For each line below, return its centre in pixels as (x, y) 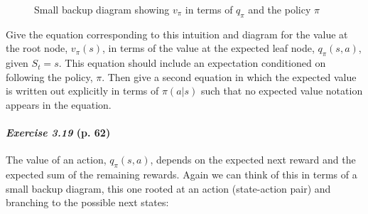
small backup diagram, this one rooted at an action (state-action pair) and (168, 188)
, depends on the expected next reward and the (253, 160)
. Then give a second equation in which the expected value (229, 76)
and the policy (280, 9)
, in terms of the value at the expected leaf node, (209, 48)
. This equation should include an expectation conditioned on (192, 63)
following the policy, (49, 76)
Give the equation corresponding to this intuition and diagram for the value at (177, 34)
